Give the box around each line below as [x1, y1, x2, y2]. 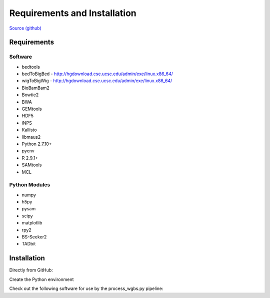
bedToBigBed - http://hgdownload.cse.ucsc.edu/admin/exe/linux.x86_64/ [21, 71, 173, 77]
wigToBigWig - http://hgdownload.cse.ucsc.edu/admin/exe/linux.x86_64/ [21, 78, 172, 84]
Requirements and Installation [9, 8, 137, 19]
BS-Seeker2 [21, 234, 47, 240]
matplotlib [21, 220, 42, 226]
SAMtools [21, 162, 42, 168]
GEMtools [21, 106, 42, 112]
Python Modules [9, 181, 50, 188]
